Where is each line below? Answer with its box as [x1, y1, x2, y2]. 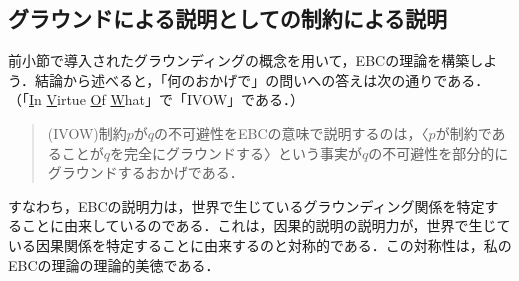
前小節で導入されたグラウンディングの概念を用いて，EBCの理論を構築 [8, 50, 470, 71]
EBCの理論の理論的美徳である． [8, 254, 220, 275]
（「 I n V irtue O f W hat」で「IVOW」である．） [8, 89, 304, 110]
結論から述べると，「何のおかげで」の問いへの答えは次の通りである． [34, 69, 490, 90]
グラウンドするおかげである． [47, 162, 244, 183]
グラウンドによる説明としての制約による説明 [8, 3, 448, 34]
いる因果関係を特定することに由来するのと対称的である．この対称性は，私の [8, 234, 512, 255]
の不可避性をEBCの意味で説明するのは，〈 [154, 122, 429, 143]
